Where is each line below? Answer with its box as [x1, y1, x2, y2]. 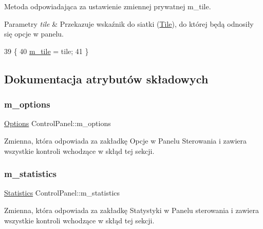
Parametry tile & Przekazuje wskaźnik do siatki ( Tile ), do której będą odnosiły [4, 18, 254, 29]
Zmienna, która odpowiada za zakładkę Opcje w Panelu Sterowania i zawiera [4, 135, 247, 146]
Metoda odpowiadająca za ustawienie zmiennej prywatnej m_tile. [4, 1, 211, 11]
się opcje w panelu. [4, 28, 64, 39]
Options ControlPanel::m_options [4, 118, 111, 129]
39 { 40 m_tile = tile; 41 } [4, 45, 89, 56]
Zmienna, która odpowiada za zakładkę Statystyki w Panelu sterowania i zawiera [4, 204, 259, 215]
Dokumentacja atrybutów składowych [4, 71, 209, 86]
